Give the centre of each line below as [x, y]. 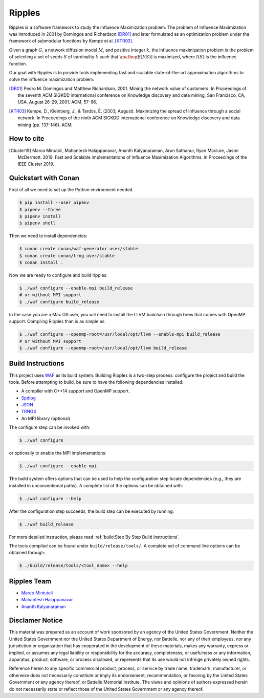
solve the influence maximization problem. [52, 79]
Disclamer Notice [36, 621]
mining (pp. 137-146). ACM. [45, 125]
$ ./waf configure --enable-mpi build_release [76, 288]
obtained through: [27, 553]
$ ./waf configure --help [50, 498]
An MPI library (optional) [46, 418]
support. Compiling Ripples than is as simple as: [57, 321]
